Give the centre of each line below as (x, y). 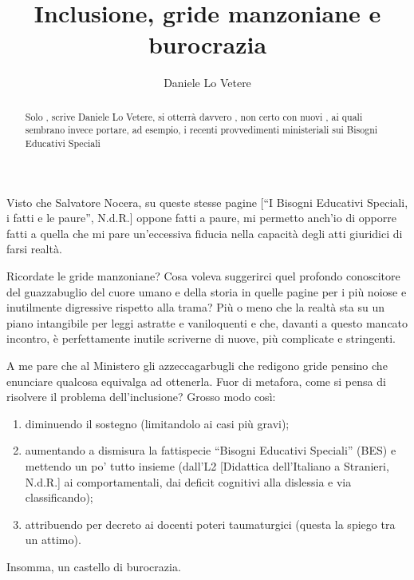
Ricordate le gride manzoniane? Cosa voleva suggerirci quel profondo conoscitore (203, 276)
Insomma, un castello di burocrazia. (94, 566)
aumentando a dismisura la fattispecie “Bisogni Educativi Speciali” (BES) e (211, 450)
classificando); (59, 497)
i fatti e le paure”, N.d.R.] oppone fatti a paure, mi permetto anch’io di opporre (201, 218)
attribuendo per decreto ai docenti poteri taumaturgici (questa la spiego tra (210, 524)
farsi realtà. (34, 249)
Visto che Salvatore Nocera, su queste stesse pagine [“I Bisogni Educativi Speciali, (207, 202)
